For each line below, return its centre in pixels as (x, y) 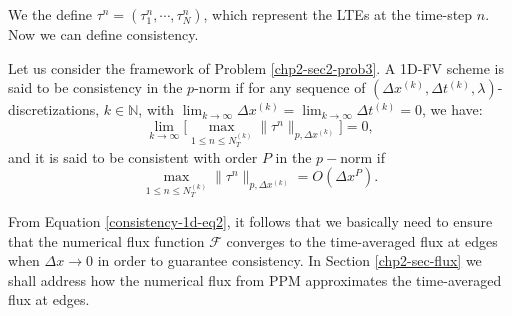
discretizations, (54, 109)
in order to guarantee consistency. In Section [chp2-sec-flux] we (289, 260)
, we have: (452, 109)
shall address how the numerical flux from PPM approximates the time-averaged (255, 279)
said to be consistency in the (95, 87)
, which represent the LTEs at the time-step (338, 14)
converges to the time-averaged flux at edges (362, 240)
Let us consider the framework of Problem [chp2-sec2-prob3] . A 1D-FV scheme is (256, 67)
